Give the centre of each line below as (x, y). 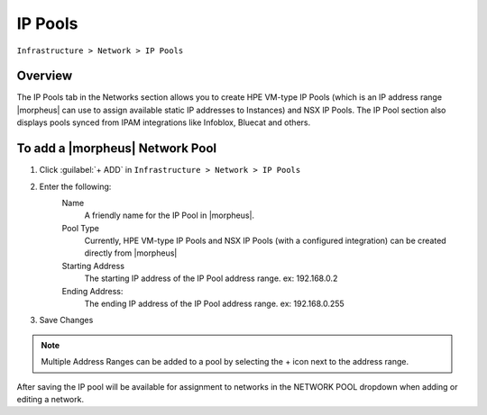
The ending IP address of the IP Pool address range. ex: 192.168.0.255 (214, 304)
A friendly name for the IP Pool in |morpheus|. (170, 215)
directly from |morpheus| (131, 253)
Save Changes (66, 320)
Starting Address (93, 266)
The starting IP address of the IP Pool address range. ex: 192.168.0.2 (211, 278)
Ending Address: (92, 291)
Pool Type (80, 228)
